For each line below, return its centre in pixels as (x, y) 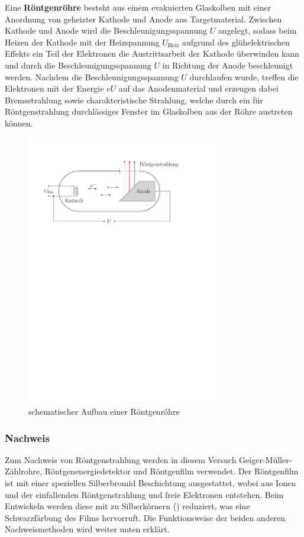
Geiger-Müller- (266, 459)
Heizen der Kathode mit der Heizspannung (82, 42)
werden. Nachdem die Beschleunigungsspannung (92, 77)
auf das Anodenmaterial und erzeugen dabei (198, 88)
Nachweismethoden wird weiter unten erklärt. (87, 529)
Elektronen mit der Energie (54, 88)
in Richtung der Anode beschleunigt (228, 65)
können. (19, 123)
